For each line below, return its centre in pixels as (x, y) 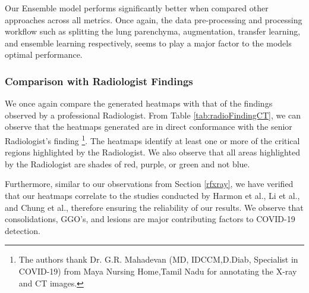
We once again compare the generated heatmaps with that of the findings (139, 103)
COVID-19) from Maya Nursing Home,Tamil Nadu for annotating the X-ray (158, 271)
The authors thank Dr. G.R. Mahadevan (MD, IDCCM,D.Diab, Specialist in (158, 259)
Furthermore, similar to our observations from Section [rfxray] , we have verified (149, 184)
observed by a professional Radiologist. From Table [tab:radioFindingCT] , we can (153, 115)
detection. (23, 230)
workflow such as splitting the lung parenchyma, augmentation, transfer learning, (153, 31)
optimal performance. (44, 54)
